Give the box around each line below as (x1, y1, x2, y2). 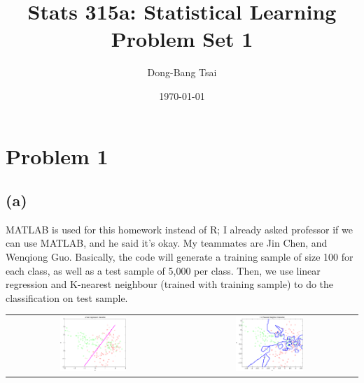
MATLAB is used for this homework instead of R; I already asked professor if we (6, 222, 353, 236)
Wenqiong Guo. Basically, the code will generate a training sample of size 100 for (6, 250, 353, 264)
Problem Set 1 (111, 24, 253, 53)
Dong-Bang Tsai (147, 65, 217, 80)
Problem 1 (6, 141, 108, 170)
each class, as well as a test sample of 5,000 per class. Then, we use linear (6, 263, 321, 277)
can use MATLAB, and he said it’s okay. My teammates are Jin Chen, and (6, 236, 328, 250)
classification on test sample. (6, 290, 128, 305)
